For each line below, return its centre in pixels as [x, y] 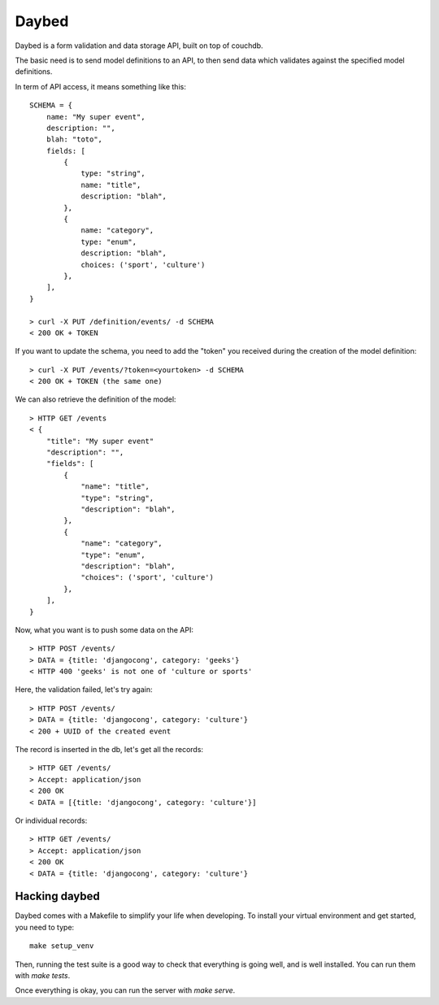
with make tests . [43, 976]
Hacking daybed [58, 896]
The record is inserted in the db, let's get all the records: [109, 750]
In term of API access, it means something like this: [100, 86]
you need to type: [45, 927]
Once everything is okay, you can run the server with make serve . [125, 990]
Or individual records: [51, 820]
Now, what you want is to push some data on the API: [104, 629]
